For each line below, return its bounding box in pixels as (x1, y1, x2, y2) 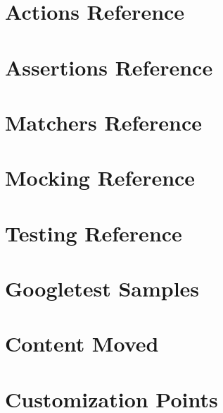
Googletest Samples (5, 274, 200, 303)
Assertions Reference (5, 52, 213, 81)
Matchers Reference (5, 107, 203, 136)
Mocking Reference (5, 163, 196, 192)
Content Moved (5, 329, 159, 358)
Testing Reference (5, 218, 182, 247)
